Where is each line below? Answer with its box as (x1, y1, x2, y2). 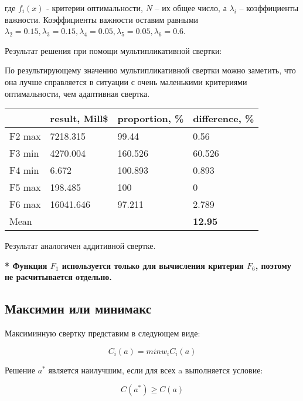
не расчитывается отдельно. (5, 271, 112, 283)
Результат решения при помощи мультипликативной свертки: (5, 44, 222, 56)
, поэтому (255, 259, 291, 271)
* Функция (5, 259, 47, 271)
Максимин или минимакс (5, 299, 152, 318)
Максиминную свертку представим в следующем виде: (5, 327, 200, 339)
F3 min (9, 146, 39, 160)
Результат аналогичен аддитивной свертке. (5, 240, 156, 252)
